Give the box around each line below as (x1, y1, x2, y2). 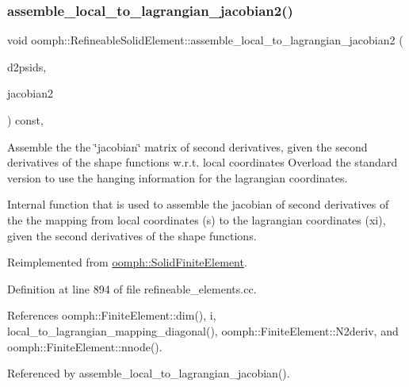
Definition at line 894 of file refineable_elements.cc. (7, 280, 257, 297)
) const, (7, 112, 44, 128)
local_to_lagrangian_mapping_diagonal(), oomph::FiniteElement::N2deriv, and (7, 322, 399, 339)
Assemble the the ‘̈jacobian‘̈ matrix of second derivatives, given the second (7, 138, 368, 155)
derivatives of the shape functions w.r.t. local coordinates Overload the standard (7, 154, 398, 171)
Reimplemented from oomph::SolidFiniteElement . (7, 254, 247, 270)
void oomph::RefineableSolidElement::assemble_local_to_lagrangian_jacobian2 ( (7, 32, 403, 48)
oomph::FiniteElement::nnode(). (7, 338, 162, 354)
